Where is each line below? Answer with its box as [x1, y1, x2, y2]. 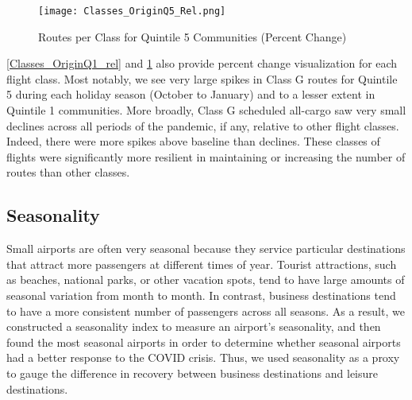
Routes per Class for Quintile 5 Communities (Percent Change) [38, 28, 347, 45]
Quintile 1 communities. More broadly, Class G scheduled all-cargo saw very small [6, 102, 406, 118]
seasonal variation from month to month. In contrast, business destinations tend [6, 286, 396, 303]
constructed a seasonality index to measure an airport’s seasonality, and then [6, 318, 381, 335]
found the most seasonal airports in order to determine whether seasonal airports [6, 333, 401, 350]
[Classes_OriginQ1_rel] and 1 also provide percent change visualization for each [6, 55, 398, 72]
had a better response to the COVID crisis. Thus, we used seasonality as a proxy [6, 349, 400, 366]
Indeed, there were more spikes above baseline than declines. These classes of [6, 133, 380, 150]
